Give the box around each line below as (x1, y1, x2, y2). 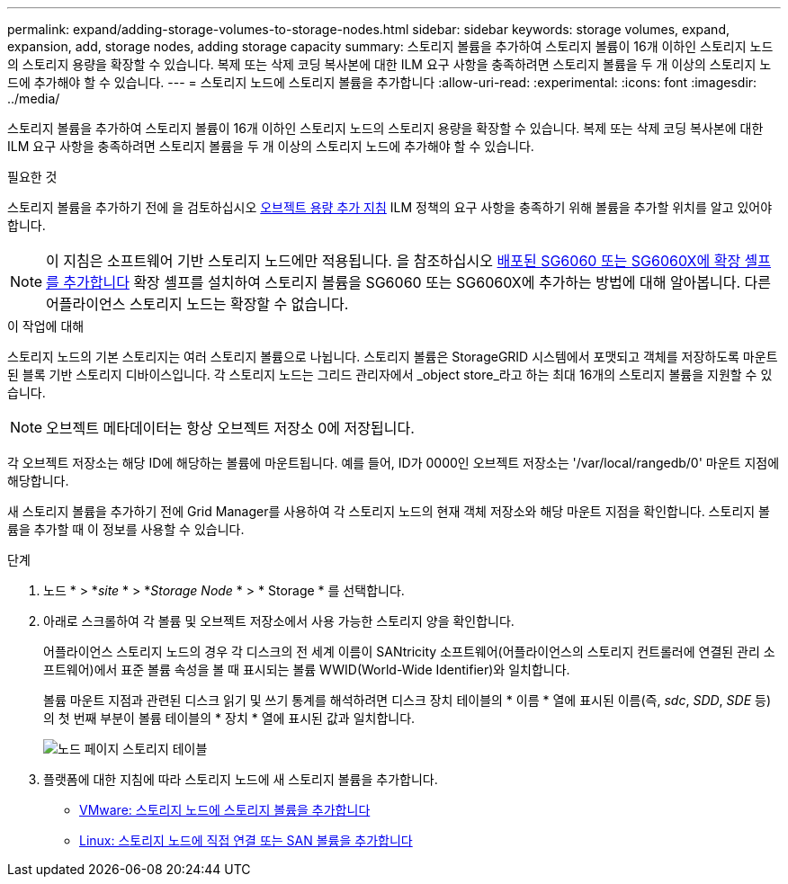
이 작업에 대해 (7, 318, 85, 334)
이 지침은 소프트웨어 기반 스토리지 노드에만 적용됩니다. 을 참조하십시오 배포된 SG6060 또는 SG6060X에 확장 (46, 252, 741, 270)
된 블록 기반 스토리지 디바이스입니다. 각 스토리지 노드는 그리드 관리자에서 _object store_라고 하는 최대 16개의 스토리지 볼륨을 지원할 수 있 (7, 367, 773, 382)
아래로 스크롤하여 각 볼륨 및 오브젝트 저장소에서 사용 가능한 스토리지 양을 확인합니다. (43, 613, 515, 629)
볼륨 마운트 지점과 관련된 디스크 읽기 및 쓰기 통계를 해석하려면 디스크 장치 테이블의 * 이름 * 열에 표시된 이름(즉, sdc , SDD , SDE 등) (43, 692, 772, 708)
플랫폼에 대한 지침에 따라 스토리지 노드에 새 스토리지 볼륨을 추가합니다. (43, 772, 438, 787)
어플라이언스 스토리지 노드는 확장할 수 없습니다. (46, 295, 349, 313)
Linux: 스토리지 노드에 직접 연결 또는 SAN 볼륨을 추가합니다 (79, 833, 413, 848)
